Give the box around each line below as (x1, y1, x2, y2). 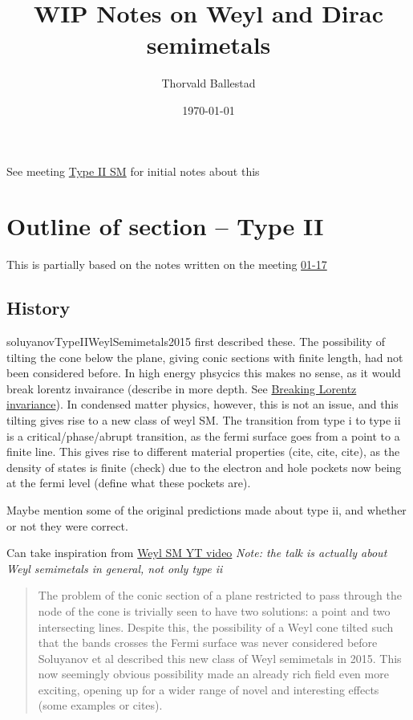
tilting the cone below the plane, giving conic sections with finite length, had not (6, 348, 403, 365)
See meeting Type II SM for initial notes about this (6, 162, 260, 179)
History (6, 295, 71, 320)
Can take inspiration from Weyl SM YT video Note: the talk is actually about (6, 544, 387, 561)
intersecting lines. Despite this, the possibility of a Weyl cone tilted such (38, 618, 394, 635)
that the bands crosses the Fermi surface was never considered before (38, 634, 378, 651)
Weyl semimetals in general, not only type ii (6, 559, 223, 576)
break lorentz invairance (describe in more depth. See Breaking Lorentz (6, 380, 357, 397)
